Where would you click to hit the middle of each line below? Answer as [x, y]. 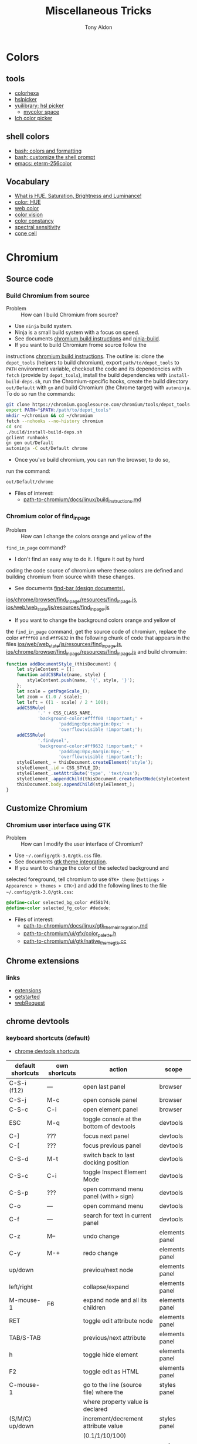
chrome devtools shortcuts [47, 1051]
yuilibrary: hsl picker [39, 105]
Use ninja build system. [44, 326]
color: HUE [28, 202]
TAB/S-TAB [25, 1337]
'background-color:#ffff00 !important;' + [90, 719]
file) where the [103, 1392]
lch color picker [33, 118]
